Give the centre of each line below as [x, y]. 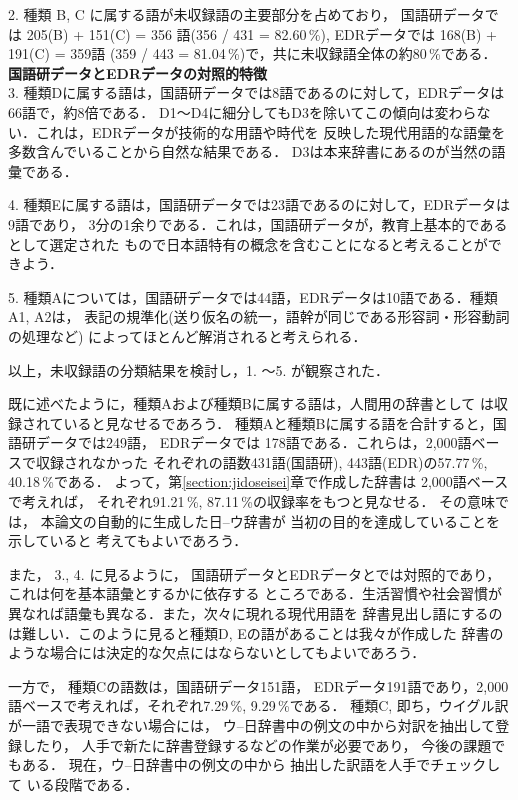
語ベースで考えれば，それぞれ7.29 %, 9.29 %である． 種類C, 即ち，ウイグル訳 [258, 705]
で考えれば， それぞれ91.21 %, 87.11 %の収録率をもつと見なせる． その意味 [252, 501]
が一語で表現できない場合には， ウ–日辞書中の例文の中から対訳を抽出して [252, 725]
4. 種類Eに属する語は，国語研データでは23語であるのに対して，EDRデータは [259, 204]
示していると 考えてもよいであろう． [128, 540]
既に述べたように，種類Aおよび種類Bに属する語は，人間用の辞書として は [251, 403]
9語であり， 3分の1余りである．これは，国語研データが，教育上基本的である [258, 223]
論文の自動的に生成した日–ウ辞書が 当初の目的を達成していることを [277, 520]
